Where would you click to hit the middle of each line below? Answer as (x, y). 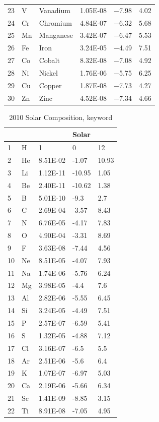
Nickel (48, 72)
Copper (50, 85)
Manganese (56, 35)
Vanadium (55, 10)
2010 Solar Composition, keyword (61, 117)
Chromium (56, 22)
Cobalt (49, 60)
